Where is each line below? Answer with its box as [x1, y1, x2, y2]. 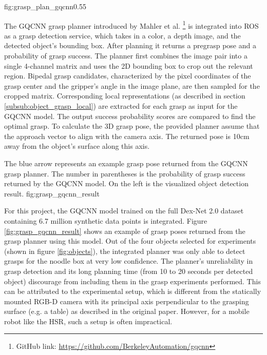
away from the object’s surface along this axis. [4, 141, 150, 151]
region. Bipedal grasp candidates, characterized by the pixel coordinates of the [4, 70, 251, 81]
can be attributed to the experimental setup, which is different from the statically [4, 286, 261, 297]
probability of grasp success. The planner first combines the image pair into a [4, 50, 247, 61]
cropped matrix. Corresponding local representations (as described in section [4, 90, 245, 101]
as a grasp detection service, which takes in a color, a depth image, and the [4, 30, 241, 41]
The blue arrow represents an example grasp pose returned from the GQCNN [4, 157, 248, 168]
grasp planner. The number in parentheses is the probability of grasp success [4, 168, 245, 179]
